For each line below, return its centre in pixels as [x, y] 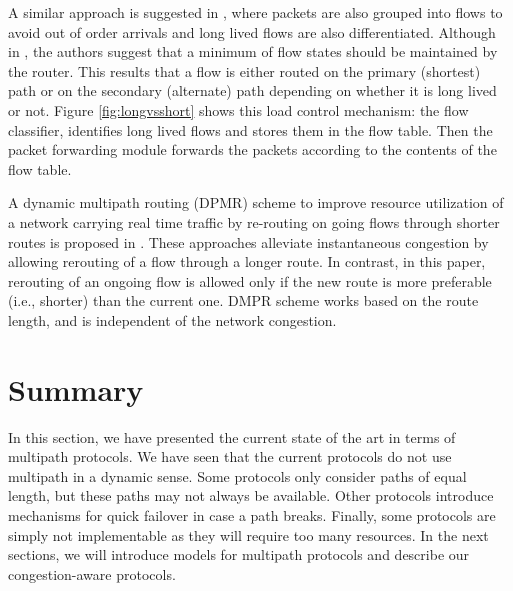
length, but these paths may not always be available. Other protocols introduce [251, 495]
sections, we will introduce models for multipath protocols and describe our [239, 554]
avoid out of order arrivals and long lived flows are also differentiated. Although [252, 31]
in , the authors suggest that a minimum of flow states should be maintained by [253, 51]
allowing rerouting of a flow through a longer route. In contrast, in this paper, [247, 261]
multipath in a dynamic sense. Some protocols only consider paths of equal [237, 475]
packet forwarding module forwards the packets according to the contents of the [252, 149]
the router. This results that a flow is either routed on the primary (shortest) [244, 70]
